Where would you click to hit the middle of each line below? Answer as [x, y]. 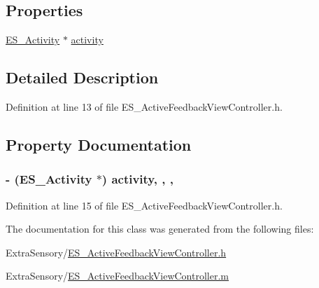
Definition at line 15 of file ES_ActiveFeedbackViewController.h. [144, 205]
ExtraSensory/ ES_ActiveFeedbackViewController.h [116, 252]
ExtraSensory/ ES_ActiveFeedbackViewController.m [117, 276]
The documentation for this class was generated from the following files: [160, 229]
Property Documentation [99, 144]
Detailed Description [82, 77]
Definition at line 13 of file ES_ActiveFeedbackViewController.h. [144, 107]
